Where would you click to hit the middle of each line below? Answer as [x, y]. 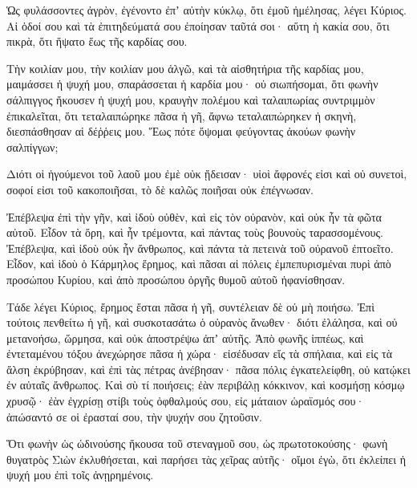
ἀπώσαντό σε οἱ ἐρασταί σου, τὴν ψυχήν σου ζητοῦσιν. [134, 416]
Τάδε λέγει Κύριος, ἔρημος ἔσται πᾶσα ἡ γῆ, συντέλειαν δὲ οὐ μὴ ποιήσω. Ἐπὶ [190, 306]
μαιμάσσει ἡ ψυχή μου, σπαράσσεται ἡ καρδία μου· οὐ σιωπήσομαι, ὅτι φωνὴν [192, 84]
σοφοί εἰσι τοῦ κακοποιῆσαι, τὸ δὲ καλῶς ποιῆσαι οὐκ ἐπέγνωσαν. [160, 189]
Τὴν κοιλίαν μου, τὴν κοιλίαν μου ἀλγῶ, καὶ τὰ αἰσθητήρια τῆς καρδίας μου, [185, 68]
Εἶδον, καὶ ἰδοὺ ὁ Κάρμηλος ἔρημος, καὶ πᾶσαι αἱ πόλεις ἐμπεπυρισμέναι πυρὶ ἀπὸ [199, 264]
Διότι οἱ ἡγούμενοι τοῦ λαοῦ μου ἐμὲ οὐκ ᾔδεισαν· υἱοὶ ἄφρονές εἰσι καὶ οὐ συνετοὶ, [207, 174]
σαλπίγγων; [32, 146]
